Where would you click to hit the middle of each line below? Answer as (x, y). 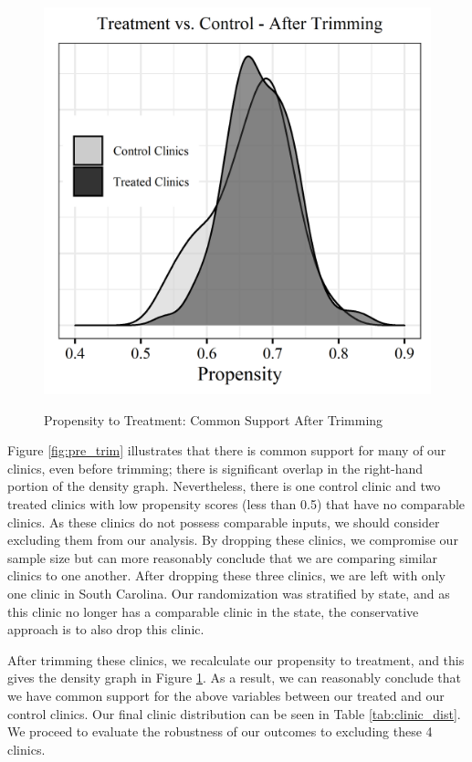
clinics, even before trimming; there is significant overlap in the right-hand (215, 468)
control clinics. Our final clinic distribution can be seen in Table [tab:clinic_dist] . (234, 713)
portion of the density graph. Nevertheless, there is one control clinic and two (224, 486)
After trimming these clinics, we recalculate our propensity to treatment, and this (236, 659)
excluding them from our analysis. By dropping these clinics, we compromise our (233, 540)
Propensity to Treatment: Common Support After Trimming (214, 419)
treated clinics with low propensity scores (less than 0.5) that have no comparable (236, 503)
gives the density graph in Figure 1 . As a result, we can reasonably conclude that (234, 678)
